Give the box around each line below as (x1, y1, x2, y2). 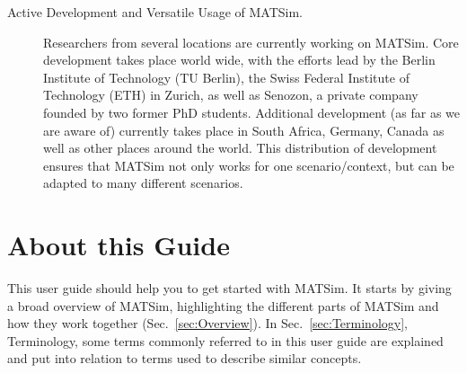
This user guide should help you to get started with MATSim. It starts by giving (7, 279, 452, 298)
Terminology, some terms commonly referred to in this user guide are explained (7, 331, 444, 350)
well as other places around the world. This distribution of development (43, 138, 437, 157)
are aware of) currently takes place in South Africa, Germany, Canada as (43, 120, 445, 139)
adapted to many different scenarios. (43, 173, 243, 192)
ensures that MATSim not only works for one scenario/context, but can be (43, 155, 454, 174)
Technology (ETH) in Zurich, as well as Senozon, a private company (43, 85, 419, 104)
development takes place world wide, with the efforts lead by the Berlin (43, 50, 436, 69)
